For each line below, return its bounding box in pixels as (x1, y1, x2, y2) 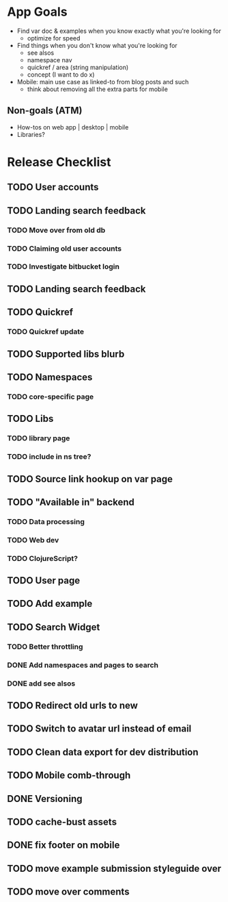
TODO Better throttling (7, 642, 83, 651)
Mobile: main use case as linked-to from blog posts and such (16, 77, 189, 86)
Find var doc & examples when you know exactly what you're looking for (16, 27, 222, 35)
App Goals (7, 4, 68, 20)
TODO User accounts (7, 181, 99, 193)
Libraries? (16, 130, 46, 138)
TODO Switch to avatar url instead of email (7, 723, 192, 735)
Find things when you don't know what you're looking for (16, 41, 177, 49)
